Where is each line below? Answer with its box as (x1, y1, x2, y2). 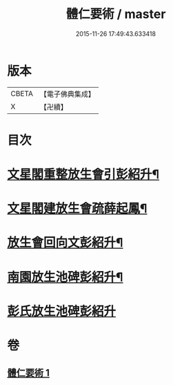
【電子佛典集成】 (39, 89, 95, 99)
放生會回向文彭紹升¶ (7, 235, 123, 251)
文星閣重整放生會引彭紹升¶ (7, 167, 160, 182)
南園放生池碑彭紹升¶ (7, 269, 123, 285)
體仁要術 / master (65, 6, 166, 22)
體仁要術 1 (7, 367, 50, 379)
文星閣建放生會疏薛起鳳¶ (7, 201, 147, 216)
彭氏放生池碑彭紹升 (7, 303, 116, 319)
